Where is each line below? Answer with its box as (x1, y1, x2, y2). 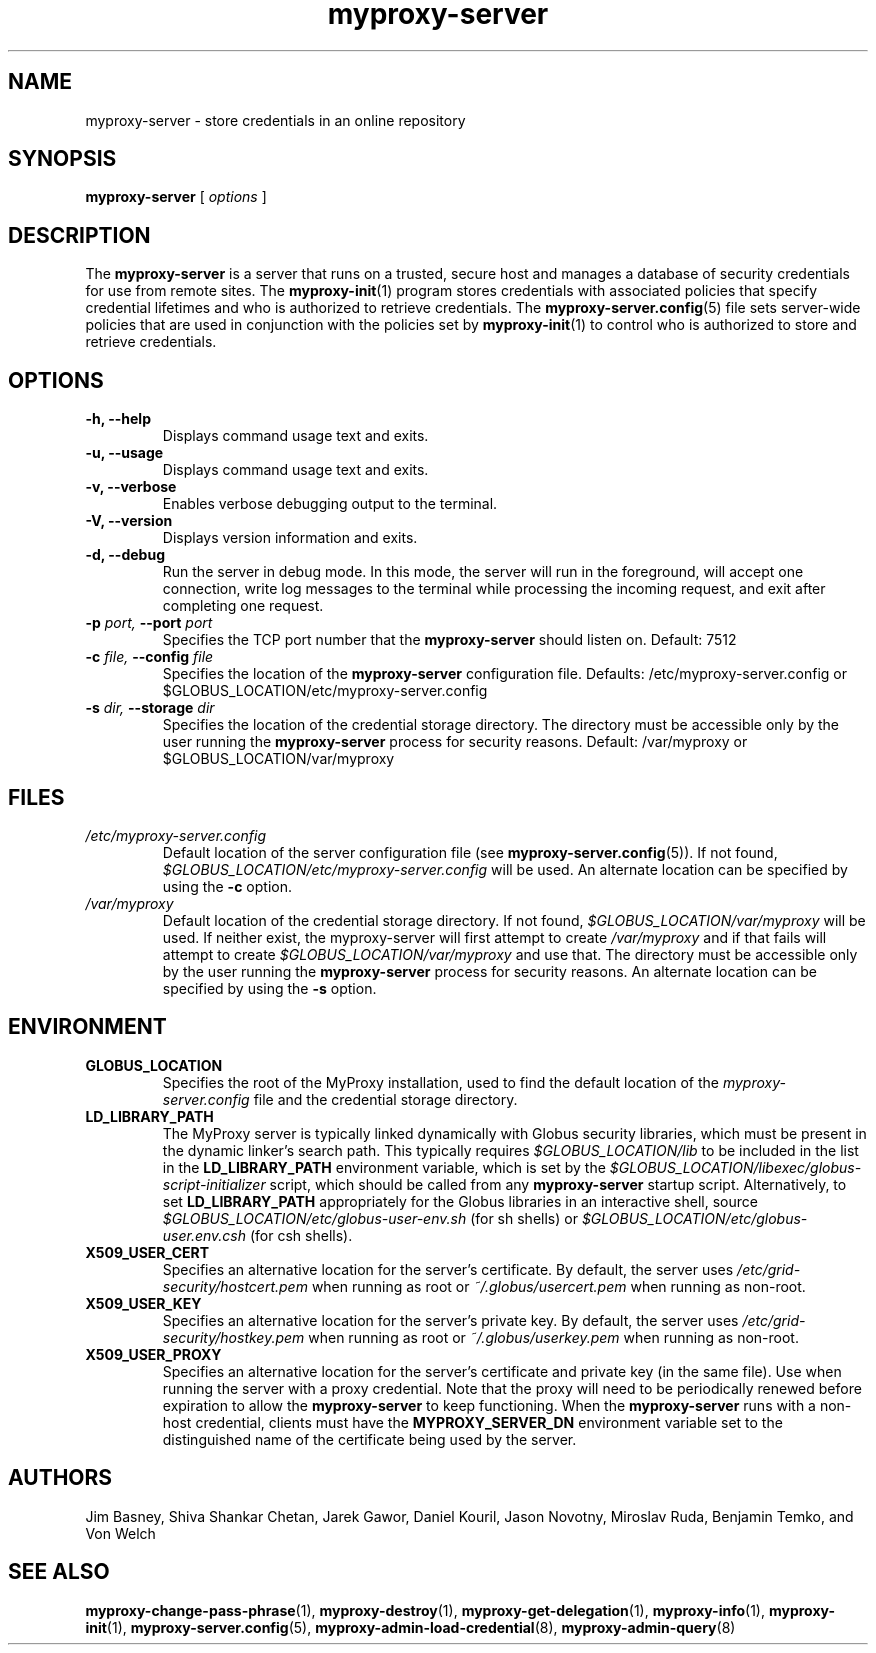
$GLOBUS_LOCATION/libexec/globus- (609, 1158, 862, 1176)
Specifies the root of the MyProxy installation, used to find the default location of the (162, 1073, 719, 1091)
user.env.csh (162, 1226, 247, 1244)
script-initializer (162, 1175, 266, 1193)
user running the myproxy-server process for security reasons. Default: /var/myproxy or (162, 733, 748, 751)
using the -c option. (162, 877, 292, 895)
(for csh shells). (249, 1226, 353, 1244)
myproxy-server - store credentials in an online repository (85, 111, 466, 129)
